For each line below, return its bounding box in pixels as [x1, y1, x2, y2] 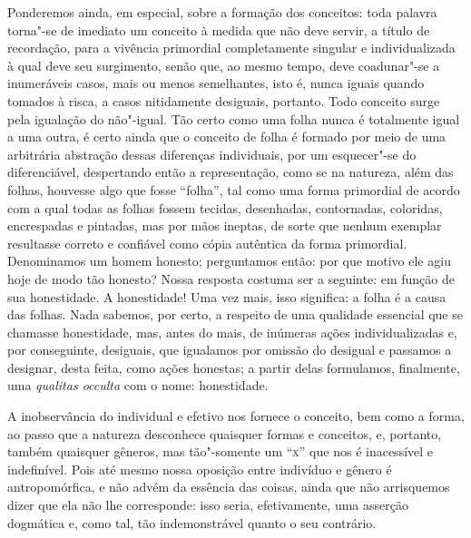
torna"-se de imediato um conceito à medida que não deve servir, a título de [7, 20, 430, 39]
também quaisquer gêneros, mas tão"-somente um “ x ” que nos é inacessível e [7, 442, 434, 461]
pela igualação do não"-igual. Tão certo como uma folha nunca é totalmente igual [7, 109, 460, 128]
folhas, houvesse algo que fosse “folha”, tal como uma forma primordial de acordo [7, 180, 460, 199]
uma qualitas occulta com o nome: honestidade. [7, 376, 269, 395]
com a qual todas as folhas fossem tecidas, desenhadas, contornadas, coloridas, [7, 198, 443, 217]
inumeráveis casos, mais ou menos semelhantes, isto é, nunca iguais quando [7, 73, 425, 93]
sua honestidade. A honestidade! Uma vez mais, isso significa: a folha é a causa [7, 287, 446, 306]
